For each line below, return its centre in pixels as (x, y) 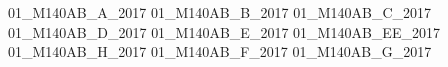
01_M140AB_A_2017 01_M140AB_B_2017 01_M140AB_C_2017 (220, 12)
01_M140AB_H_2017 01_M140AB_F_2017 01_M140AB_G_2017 (220, 51)
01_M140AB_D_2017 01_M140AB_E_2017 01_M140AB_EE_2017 (224, 31)
